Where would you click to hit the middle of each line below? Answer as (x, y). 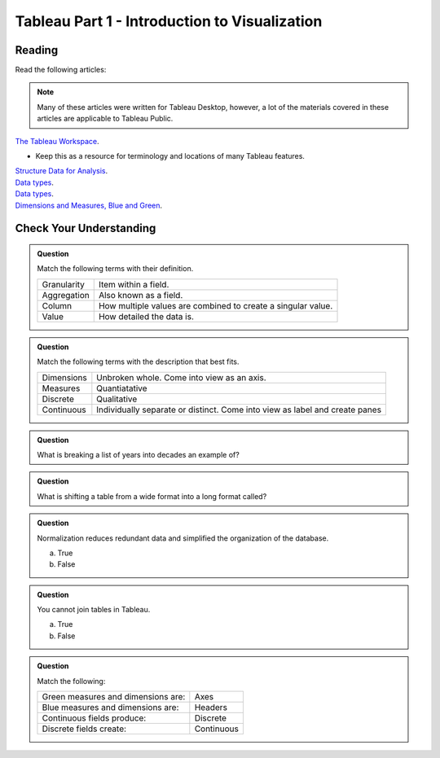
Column (57, 305)
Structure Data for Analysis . (62, 171)
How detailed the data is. (146, 316)
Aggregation (66, 295)
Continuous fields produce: (94, 718)
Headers (211, 708)
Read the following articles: (61, 70)
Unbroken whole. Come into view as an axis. (181, 377)
